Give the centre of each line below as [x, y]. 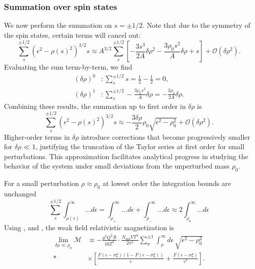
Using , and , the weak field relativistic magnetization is [89, 227]
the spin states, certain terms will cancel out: [72, 35]
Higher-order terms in [37, 136]
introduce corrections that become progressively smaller [166, 136]
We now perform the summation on [58, 25]
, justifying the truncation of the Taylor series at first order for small [140, 146]
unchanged [20, 193]
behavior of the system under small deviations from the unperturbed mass [117, 166]
